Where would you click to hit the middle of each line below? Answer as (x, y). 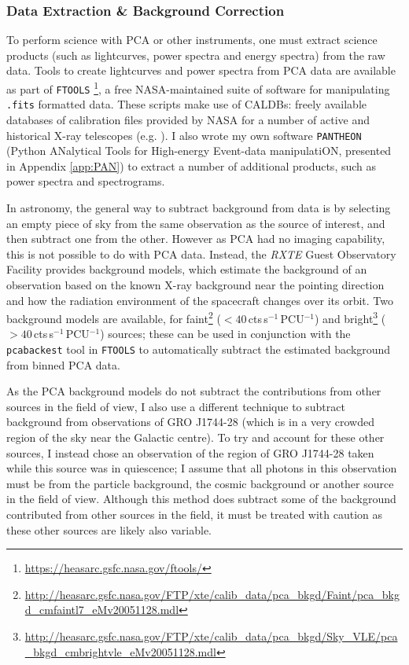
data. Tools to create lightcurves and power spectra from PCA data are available (201, 70)
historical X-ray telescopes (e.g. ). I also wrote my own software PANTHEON (184, 135)
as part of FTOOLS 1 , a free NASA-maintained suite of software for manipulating (198, 88)
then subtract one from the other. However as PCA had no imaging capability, (196, 239)
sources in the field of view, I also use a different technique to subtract (176, 406)
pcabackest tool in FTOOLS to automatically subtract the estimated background (199, 349)
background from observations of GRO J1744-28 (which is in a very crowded (190, 422)
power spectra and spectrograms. (86, 181)
